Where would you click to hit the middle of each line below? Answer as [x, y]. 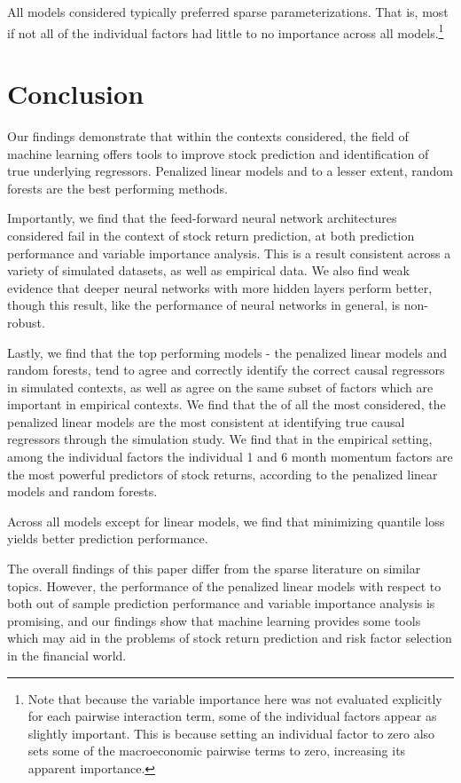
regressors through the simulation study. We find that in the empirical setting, [220, 439]
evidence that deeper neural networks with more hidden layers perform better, [220, 287]
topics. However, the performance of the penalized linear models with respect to [224, 585]
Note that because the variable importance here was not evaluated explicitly [235, 698]
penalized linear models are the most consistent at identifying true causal [206, 421]
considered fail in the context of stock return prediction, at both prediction [211, 235]
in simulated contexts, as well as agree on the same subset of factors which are [220, 387]
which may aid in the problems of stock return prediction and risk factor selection [230, 638]
